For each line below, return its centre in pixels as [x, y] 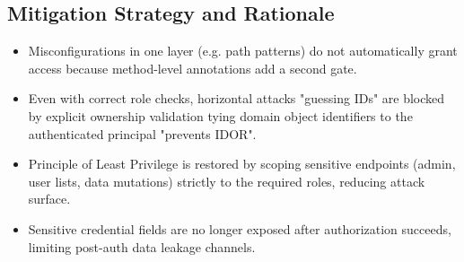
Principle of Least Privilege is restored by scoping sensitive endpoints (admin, [242, 164]
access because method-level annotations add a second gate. [193, 68]
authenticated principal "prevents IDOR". [142, 133]
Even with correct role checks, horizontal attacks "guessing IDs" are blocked [236, 98]
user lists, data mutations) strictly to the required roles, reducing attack [227, 181]
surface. [49, 199]
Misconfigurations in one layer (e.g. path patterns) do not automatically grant [243, 51]
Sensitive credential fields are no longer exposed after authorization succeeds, [240, 228]
